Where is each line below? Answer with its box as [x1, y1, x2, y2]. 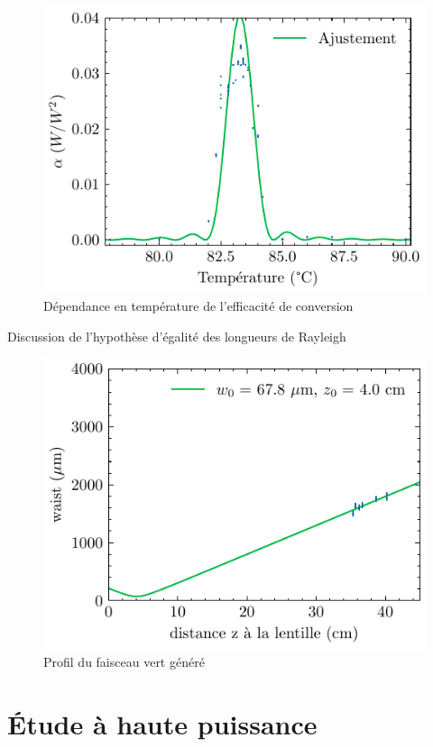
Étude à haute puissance [7, 705, 318, 742]
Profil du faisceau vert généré [43, 651, 205, 670]
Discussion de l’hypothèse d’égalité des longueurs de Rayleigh [7, 326, 346, 345]
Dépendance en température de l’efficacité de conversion [43, 296, 354, 314]
